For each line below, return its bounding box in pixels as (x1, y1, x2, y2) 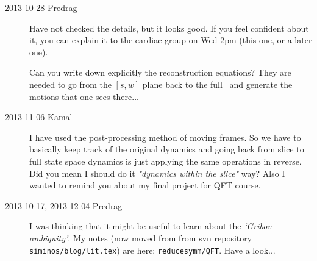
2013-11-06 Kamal (5, 110, 73, 123)
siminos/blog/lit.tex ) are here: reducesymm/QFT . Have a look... (29, 243, 276, 256)
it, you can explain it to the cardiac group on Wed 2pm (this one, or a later (29, 34, 312, 46)
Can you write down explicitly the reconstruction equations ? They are (29, 66, 291, 79)
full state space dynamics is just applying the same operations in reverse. (29, 154, 302, 167)
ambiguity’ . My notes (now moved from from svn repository (29, 231, 252, 244)
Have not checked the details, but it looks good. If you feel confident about (29, 21, 309, 34)
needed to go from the (29, 77, 112, 90)
